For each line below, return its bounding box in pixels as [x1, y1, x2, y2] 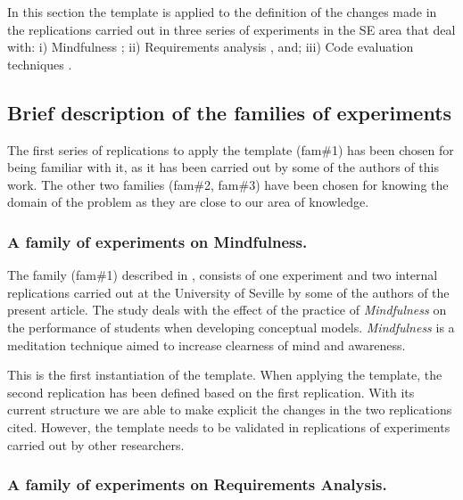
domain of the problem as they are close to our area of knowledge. [7, 193, 369, 211]
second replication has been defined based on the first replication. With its [7, 382, 415, 401]
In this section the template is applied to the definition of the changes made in [7, 3, 437, 20]
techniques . [7, 54, 72, 73]
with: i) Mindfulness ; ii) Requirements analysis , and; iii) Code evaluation [7, 37, 414, 56]
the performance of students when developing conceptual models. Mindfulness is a [7, 317, 455, 336]
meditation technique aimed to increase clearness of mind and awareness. [7, 335, 406, 354]
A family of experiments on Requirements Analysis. [7, 473, 387, 496]
